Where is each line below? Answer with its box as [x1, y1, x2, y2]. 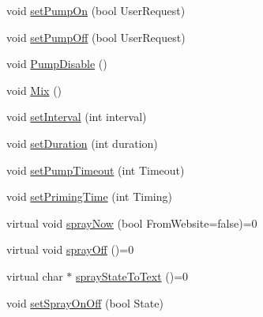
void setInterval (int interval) [6, 108, 147, 125]
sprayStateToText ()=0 [76, 267, 189, 284]
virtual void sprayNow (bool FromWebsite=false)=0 [6, 214, 257, 231]
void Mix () [6, 81, 62, 98]
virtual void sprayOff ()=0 [6, 241, 134, 258]
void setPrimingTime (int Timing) [6, 188, 172, 205]
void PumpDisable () [6, 55, 107, 72]
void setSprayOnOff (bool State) [6, 294, 163, 311]
